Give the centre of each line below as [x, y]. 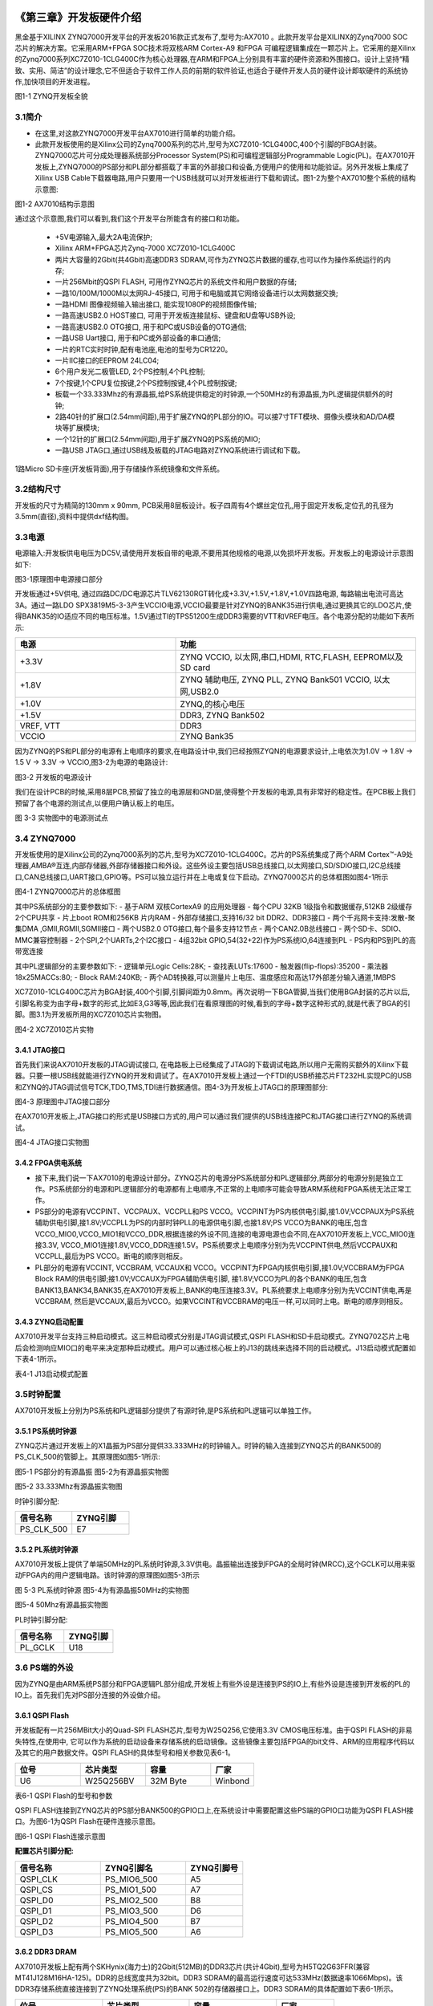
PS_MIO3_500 [132, 1911]
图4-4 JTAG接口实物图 [52, 1143]
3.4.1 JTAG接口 [40, 1050]
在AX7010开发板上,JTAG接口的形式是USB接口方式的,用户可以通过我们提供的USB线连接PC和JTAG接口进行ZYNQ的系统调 [213, 1116]
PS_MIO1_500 [130, 1890]
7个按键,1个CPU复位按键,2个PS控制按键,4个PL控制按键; [146, 383]
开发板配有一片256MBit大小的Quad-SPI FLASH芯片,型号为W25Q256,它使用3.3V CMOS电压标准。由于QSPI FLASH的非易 [214, 1730]
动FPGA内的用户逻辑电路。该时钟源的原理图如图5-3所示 [107, 1575]
